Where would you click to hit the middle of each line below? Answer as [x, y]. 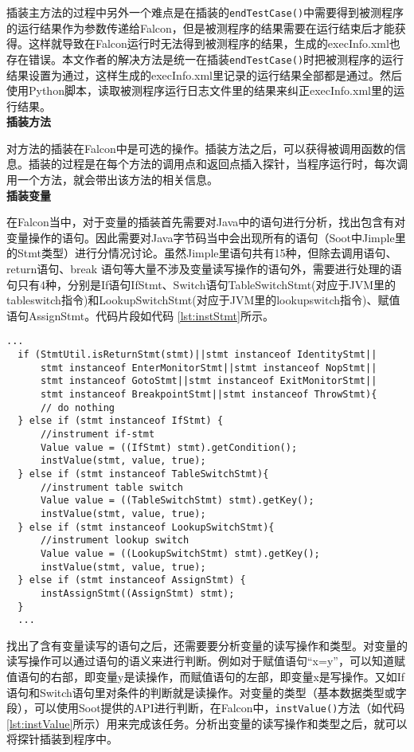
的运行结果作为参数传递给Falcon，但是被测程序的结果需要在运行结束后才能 [201, 27]
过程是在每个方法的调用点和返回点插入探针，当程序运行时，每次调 [234, 164]
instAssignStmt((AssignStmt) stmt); [137, 593]
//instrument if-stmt [98, 434]
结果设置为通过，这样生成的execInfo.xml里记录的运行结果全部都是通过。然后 [204, 74]
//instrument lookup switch [115, 540]
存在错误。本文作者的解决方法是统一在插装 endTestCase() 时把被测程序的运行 [205, 59]
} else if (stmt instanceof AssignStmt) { [132, 580]
